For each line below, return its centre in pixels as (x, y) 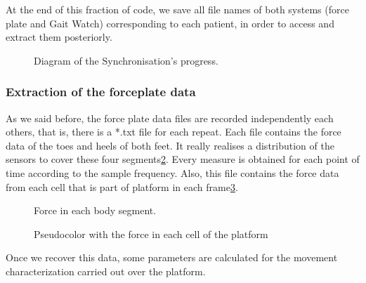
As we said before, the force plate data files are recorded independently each (170, 118)
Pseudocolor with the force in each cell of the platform (151, 233)
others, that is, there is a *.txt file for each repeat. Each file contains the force (174, 132)
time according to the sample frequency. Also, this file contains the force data (172, 172)
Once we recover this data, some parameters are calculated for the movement (172, 257)
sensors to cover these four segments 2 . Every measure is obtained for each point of (183, 159)
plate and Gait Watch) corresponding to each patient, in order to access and (170, 23)
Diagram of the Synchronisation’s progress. (126, 60)
